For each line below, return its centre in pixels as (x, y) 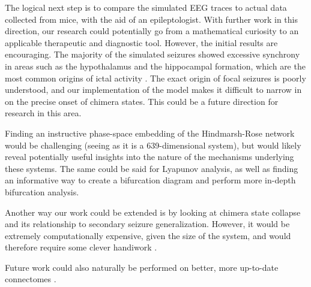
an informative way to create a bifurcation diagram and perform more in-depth (150, 180)
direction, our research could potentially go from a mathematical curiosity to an (152, 31)
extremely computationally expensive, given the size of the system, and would (148, 235)
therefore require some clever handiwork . (81, 247)
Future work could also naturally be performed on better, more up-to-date (142, 267)
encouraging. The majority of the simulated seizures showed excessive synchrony (152, 54)
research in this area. (43, 113)
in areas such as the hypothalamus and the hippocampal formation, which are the (155, 66)
